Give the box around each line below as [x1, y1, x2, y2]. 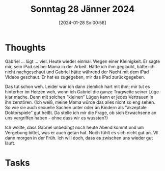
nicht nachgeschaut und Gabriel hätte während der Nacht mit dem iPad [5, 69, 149, 75]
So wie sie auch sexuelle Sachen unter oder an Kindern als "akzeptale [5, 104, 147, 110]
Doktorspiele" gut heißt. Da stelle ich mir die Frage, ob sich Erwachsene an [5, 110, 157, 115]
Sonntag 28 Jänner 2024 [30, 3, 135, 15]
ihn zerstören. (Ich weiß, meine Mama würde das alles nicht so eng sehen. [5, 99, 156, 105]
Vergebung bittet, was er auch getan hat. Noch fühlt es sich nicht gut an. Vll [5, 129, 159, 136]
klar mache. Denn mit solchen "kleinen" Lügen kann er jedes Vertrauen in [5, 94, 154, 100]
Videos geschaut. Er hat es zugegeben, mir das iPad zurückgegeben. [5, 74, 145, 80]
